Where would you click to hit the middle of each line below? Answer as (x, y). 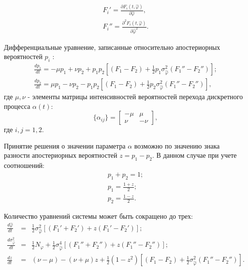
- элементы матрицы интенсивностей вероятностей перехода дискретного (135, 97)
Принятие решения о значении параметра (65, 145)
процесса (17, 106)
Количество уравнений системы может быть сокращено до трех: (98, 216)
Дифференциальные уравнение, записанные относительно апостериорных (112, 47)
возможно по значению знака (177, 145)
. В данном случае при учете (194, 155)
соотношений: (24, 165)
